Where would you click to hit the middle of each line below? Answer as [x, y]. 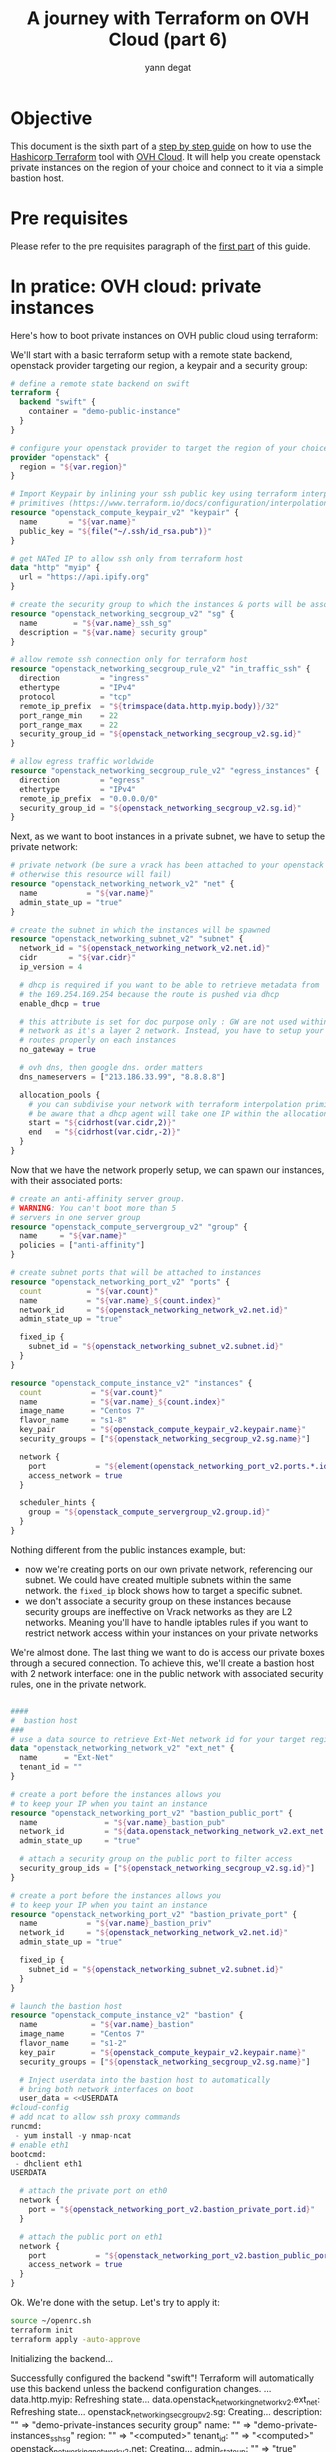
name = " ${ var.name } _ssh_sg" [95, 623]
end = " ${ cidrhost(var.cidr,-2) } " [105, 1132]
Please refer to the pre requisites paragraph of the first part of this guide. [161, 246]
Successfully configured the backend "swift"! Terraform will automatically [162, 2378]
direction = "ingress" [84, 678]
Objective [51, 118]
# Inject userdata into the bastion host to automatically [145, 2080]
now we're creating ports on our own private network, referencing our [168, 1569]
